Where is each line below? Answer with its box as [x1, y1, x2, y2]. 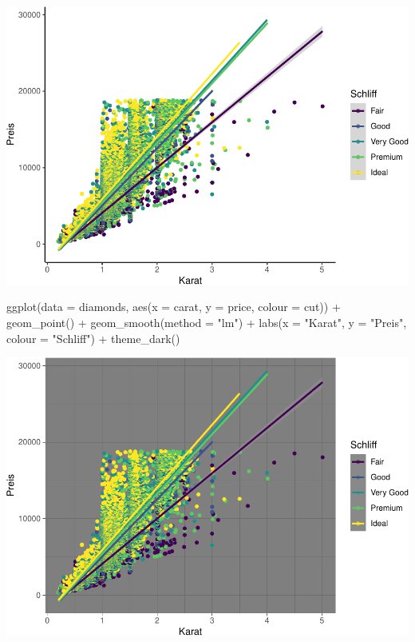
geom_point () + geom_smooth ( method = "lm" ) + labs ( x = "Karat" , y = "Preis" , [6, 313, 407, 330]
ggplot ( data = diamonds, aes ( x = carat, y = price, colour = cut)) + [6, 298, 341, 315]
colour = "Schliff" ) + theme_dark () [6, 329, 180, 346]
